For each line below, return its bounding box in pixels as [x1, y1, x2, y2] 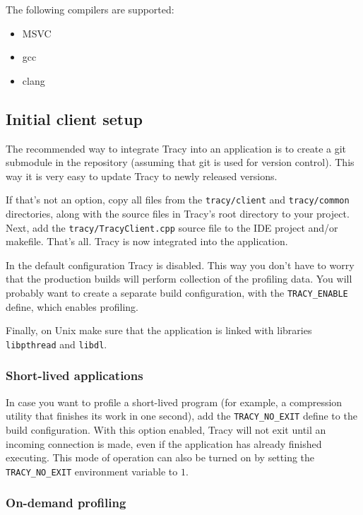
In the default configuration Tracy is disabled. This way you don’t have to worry [6, 257, 355, 272]
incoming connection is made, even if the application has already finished [6, 436, 322, 451]
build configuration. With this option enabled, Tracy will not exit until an [6, 422, 326, 437]
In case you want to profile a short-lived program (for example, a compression [6, 394, 343, 409]
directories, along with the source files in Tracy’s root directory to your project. [6, 206, 350, 221]
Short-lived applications [6, 367, 143, 384]
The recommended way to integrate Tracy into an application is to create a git [6, 141, 347, 155]
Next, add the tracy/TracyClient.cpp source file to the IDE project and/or [6, 220, 338, 235]
